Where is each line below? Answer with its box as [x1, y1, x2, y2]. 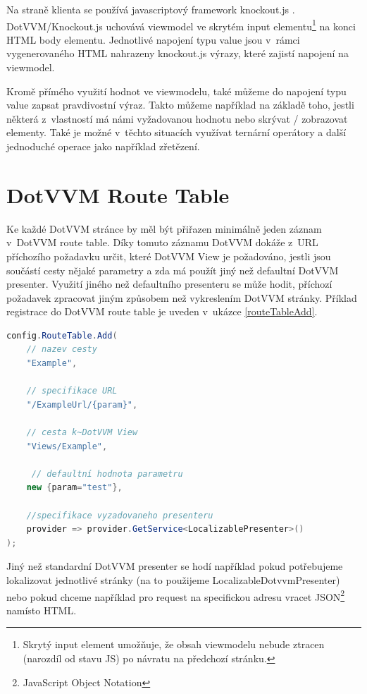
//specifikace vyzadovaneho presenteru [26, 510, 213, 520]
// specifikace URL [26, 386, 118, 396]
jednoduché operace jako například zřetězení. [6, 139, 200, 153]
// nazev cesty [26, 344, 97, 355]
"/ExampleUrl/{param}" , [26, 399, 138, 410]
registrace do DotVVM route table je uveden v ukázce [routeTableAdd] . [6, 304, 318, 319]
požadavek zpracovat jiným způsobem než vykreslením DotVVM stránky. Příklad [6, 290, 357, 305]
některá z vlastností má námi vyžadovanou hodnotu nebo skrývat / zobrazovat [6, 111, 348, 126]
